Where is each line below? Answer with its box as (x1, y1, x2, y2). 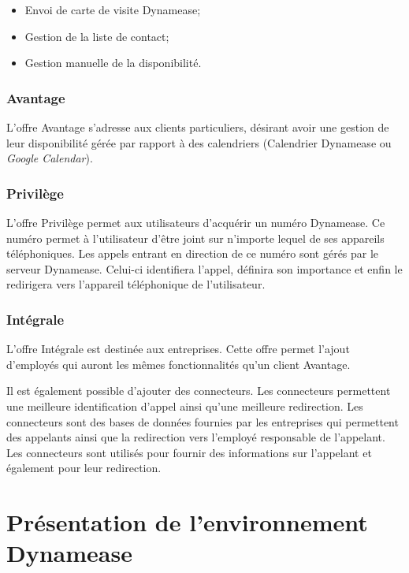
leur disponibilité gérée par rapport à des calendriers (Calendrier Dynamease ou (6, 134, 392, 151)
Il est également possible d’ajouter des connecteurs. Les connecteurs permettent (6, 382, 391, 399)
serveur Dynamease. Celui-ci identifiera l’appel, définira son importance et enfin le (6, 260, 403, 277)
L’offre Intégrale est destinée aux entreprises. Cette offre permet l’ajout (6, 340, 350, 357)
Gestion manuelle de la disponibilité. (24, 54, 202, 71)
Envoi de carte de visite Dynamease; (24, 2, 201, 17)
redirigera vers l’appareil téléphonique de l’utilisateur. (6, 276, 266, 292)
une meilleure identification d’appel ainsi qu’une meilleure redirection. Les (6, 397, 363, 414)
